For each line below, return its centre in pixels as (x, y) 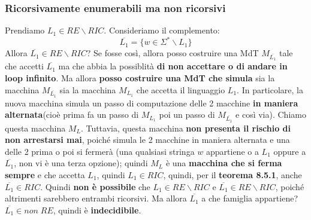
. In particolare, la (270, 89)
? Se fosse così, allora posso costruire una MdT (173, 53)
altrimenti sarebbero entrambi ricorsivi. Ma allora (96, 198)
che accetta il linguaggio (181, 89)
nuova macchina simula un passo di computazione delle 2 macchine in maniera (152, 103)
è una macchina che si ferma (224, 163)
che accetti (24, 66)
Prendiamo (25, 30)
